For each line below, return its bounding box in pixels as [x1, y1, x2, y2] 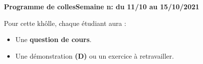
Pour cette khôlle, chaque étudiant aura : [4, 18, 127, 28]
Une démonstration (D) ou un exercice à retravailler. [15, 50, 174, 61]
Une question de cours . [15, 34, 92, 44]
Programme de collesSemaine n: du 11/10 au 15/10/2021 [4, 1, 200, 11]
